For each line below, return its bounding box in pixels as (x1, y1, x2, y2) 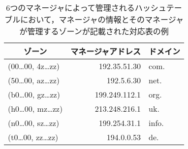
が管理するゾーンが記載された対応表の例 (19, 25, 169, 37)
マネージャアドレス (70, 46, 141, 57)
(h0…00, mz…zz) (8, 103, 63, 114)
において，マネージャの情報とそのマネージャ (20, 14, 184, 25)
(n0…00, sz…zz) (8, 117, 60, 128)
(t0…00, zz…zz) (8, 131, 59, 143)
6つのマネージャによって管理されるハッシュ (6, 2, 166, 13)
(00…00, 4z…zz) (8, 60, 60, 72)
